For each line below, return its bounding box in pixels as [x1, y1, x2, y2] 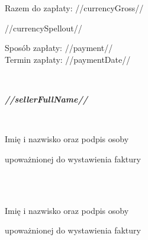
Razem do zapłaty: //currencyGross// [5, 2, 144, 14]
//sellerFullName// [5, 92, 88, 105]
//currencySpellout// [5, 21, 82, 34]
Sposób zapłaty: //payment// [5, 41, 113, 54]
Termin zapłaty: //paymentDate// [5, 53, 131, 65]
